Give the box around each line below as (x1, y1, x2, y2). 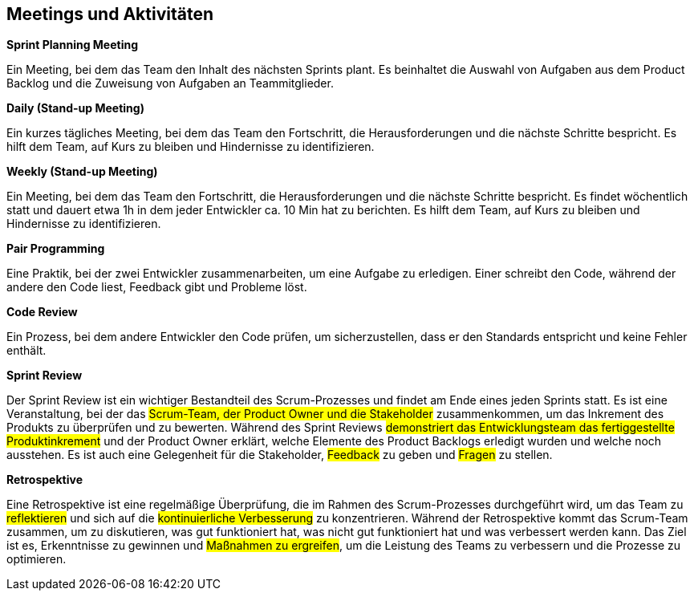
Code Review (6, 305, 78, 319)
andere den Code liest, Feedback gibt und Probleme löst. (6, 280, 307, 294)
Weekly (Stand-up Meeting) (6, 164, 158, 179)
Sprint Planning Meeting (6, 38, 139, 52)
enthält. (6, 343, 47, 358)
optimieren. (6, 552, 67, 567)
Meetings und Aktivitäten (6, 4, 213, 24)
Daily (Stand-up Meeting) (6, 101, 144, 116)
